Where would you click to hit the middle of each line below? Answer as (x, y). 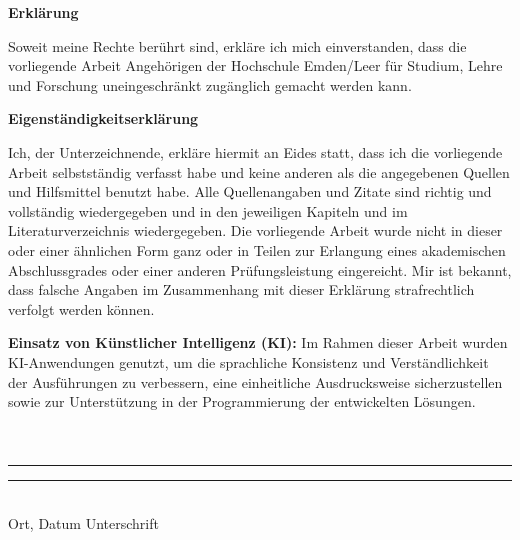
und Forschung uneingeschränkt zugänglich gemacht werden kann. (210, 84)
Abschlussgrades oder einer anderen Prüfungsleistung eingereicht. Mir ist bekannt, (260, 269)
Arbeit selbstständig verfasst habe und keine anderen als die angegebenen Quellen (259, 171)
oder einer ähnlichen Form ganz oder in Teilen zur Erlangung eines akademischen (257, 249)
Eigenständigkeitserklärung (103, 118)
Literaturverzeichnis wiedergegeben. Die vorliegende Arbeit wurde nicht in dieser (255, 230)
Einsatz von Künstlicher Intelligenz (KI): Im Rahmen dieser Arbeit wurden (258, 342)
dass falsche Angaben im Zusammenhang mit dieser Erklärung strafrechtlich (241, 289)
